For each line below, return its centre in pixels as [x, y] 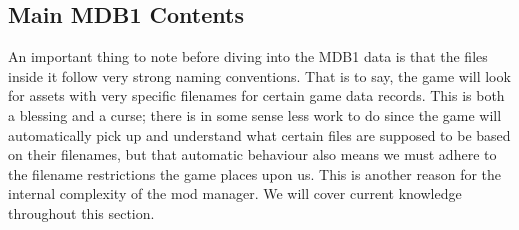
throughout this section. [81, 212]
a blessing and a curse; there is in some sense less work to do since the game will [255, 114]
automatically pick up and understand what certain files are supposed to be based [259, 134]
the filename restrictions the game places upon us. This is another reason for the [255, 173]
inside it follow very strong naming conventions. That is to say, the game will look [259, 75]
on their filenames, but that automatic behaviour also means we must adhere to [252, 154]
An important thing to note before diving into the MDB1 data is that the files [248, 56]
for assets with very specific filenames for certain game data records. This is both [256, 95]
